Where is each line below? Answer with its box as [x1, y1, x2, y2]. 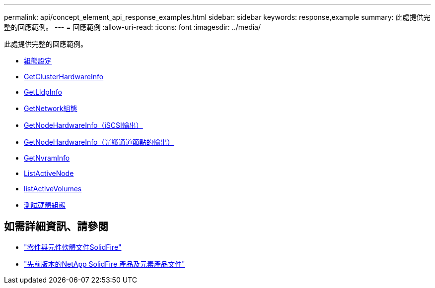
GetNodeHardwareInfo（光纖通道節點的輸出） [24, 138, 174, 146]
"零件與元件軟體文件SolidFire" [24, 242, 122, 251]
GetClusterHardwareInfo [24, 72, 104, 81]
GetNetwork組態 [24, 104, 77, 113]
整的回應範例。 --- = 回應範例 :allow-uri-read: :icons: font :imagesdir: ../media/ [4, 23, 261, 31]
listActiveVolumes [24, 184, 82, 193]
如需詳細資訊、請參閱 [4, 220, 108, 233]
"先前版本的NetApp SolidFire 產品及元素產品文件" [24, 259, 185, 268]
